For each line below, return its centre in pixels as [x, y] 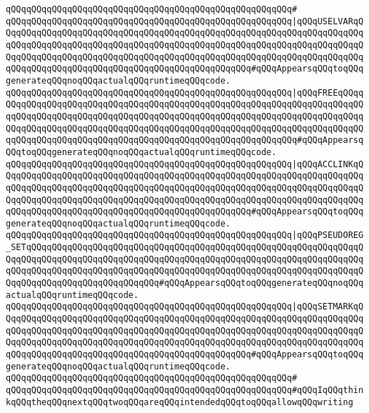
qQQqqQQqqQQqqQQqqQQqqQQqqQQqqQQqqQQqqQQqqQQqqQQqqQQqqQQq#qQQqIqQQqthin [185, 390]
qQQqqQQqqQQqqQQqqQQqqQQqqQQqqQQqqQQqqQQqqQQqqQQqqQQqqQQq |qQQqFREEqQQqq [185, 93]
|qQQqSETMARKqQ [328, 307]
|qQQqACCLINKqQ [328, 164]
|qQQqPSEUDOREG [328, 235]
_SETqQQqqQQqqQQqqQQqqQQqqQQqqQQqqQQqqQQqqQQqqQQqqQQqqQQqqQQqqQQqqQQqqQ [185, 248]
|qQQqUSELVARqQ [328, 21]
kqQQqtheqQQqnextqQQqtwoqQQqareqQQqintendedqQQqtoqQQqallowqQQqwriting [180, 402]
